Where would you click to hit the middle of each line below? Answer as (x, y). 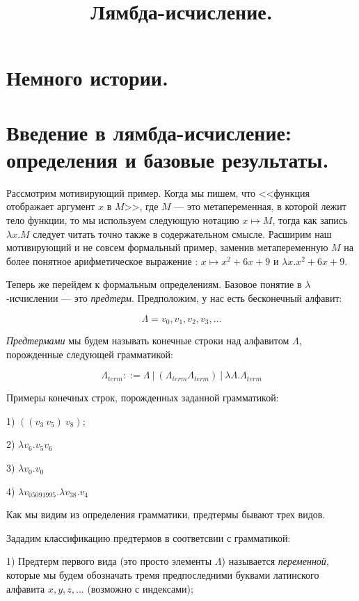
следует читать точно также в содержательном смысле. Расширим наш (182, 233)
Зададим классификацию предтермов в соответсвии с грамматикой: (149, 537)
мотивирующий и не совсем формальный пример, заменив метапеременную (167, 247)
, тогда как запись (310, 220)
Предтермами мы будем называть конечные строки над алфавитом (148, 340)
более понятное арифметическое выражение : (102, 261)
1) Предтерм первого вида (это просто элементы (109, 561)
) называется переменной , (275, 561)
